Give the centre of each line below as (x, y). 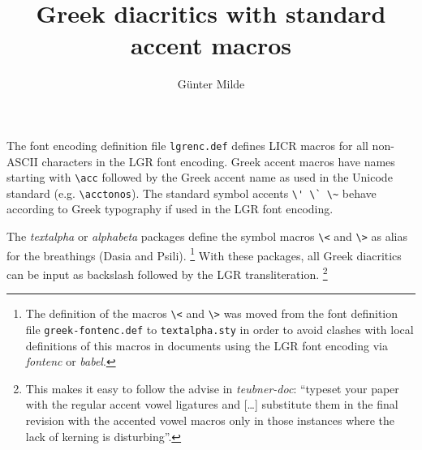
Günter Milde (211, 84)
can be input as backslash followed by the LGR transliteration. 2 (167, 272)
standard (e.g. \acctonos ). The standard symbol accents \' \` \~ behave (192, 193)
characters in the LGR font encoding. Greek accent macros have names (218, 161)
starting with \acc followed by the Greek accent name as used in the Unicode (200, 177)
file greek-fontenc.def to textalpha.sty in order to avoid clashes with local (220, 329)
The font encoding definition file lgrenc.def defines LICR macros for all (187, 145)
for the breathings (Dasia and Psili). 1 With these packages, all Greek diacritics (204, 254)
